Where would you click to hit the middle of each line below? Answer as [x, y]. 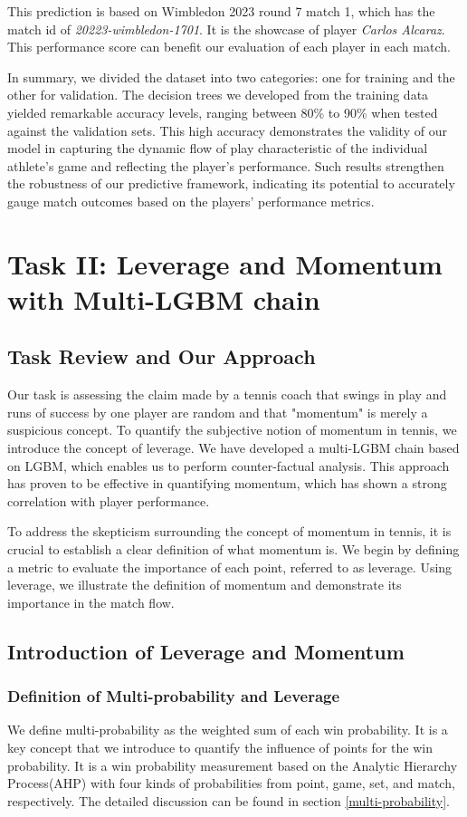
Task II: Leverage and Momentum [225, 263]
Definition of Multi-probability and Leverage [174, 696]
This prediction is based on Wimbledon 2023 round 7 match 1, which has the [221, 11]
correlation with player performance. [109, 500]
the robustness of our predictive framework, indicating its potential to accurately [231, 183]
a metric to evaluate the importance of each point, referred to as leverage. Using [230, 567]
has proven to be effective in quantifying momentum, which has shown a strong [227, 483]
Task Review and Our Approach [162, 356]
